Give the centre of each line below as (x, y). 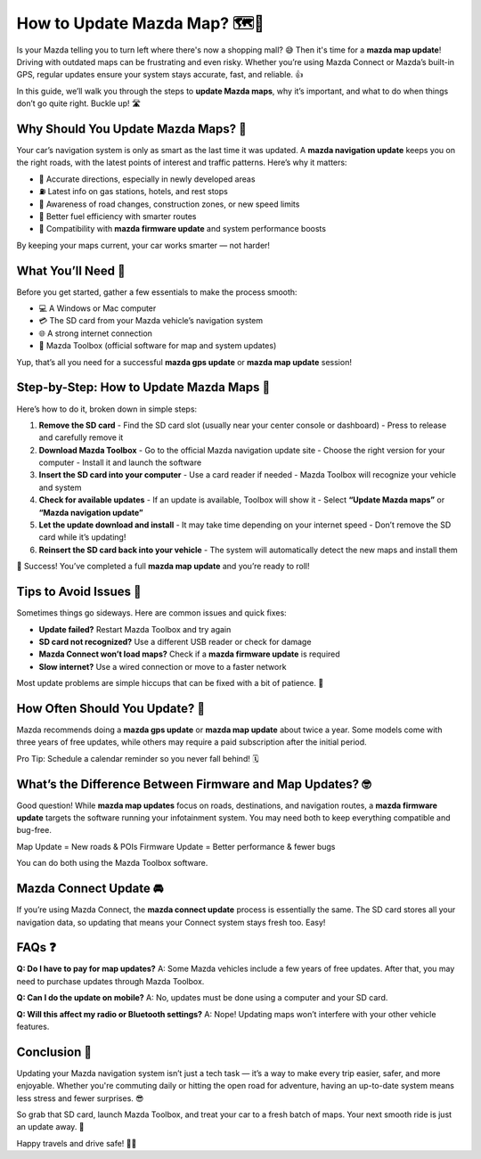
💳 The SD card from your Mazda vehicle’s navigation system (151, 321)
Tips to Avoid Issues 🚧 (79, 592)
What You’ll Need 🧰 (71, 270)
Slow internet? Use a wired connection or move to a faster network (163, 666)
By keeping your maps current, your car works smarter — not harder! (143, 245)
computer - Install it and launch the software (120, 462)
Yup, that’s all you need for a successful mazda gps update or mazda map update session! (184, 362)
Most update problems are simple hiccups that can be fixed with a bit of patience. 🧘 (170, 683)
